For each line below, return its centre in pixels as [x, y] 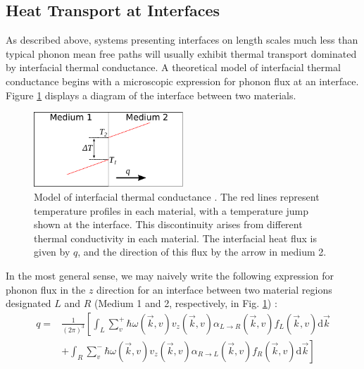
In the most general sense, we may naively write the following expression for [170, 276]
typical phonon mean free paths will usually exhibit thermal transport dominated [181, 53]
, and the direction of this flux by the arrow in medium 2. [202, 252]
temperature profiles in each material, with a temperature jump [171, 210]
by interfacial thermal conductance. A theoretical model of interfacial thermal [173, 67]
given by [52, 252]
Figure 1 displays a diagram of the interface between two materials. [151, 95]
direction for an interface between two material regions [214, 289]
